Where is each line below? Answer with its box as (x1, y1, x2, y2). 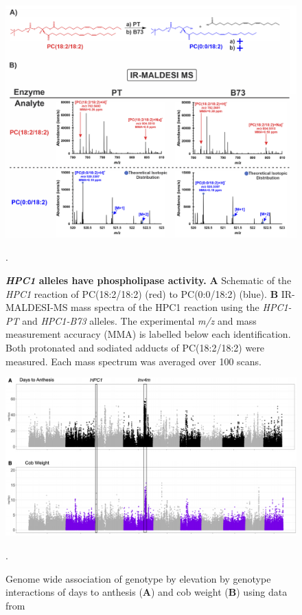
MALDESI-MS (5, 300, 68, 314)
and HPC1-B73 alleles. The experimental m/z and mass (22, 313, 257, 327)
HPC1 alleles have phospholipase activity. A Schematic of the (5, 273, 292, 288)
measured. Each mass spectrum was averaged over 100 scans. (5, 354, 262, 368)
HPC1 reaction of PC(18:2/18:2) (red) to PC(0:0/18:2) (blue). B (5, 286, 279, 301)
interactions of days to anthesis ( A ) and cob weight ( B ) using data (5, 585, 288, 599)
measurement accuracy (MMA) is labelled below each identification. (5, 327, 291, 341)
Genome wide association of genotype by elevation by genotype (5, 571, 271, 585)
